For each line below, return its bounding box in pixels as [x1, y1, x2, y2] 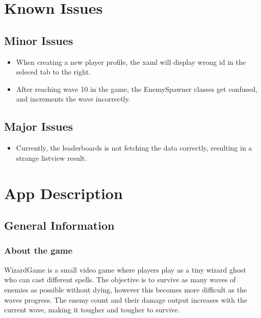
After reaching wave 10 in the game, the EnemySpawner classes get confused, [16, 83, 257, 94]
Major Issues [4, 118, 73, 134]
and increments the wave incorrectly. [16, 93, 130, 104]
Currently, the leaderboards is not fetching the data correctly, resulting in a [16, 142, 252, 153]
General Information [4, 217, 115, 233]
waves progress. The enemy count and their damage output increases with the [4, 294, 247, 305]
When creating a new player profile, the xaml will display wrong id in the [16, 56, 246, 67]
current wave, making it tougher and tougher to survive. [4, 304, 180, 315]
